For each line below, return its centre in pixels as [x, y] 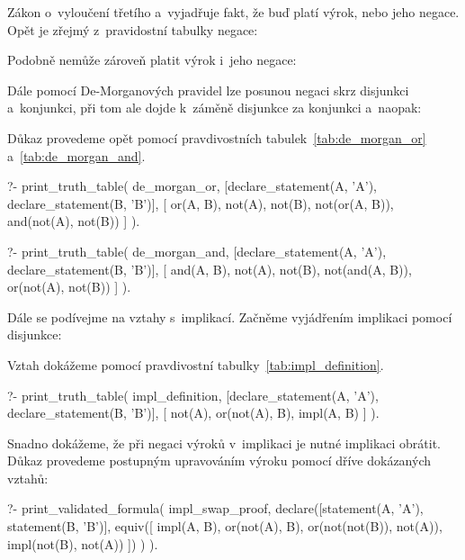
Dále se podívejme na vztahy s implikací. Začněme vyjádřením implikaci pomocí [230, 316]
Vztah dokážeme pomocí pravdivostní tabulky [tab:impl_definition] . [196, 364]
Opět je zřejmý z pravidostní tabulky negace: [133, 29]
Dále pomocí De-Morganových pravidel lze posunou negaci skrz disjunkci [208, 90]
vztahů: [28, 478]
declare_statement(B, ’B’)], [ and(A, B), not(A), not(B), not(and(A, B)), [210, 269]
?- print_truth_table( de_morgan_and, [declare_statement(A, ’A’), [197, 251]
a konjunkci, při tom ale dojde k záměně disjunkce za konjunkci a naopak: [215, 108]
